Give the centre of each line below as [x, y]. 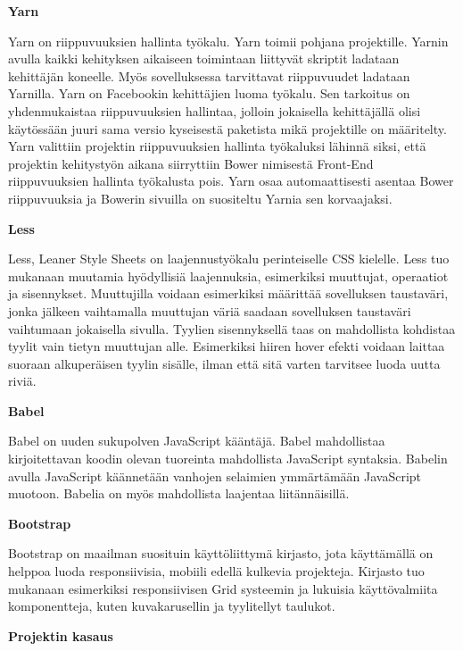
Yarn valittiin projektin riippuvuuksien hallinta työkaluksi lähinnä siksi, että [217, 146]
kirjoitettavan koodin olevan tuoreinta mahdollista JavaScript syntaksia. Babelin [228, 459]
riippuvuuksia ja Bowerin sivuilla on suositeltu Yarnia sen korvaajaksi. [200, 198]
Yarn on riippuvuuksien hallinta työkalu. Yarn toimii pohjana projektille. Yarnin [228, 41]
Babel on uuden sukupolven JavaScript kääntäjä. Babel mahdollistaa [197, 441]
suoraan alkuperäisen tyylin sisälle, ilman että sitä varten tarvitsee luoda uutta [224, 363]
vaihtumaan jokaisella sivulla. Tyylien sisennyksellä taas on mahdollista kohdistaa [232, 328]
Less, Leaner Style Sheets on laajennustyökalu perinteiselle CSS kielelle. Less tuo [229, 259]
